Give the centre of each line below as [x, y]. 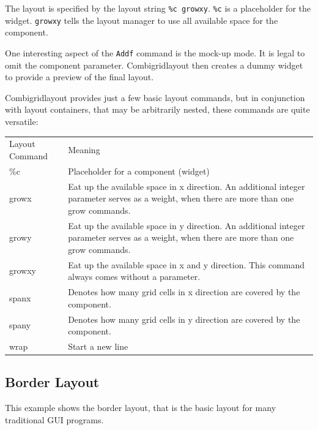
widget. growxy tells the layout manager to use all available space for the [142, 20]
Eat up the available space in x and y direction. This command [187, 264]
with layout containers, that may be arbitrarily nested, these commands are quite [157, 109]
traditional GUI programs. [54, 419]
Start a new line [98, 346]
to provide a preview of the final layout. [79, 77]
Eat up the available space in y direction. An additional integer [187, 225]
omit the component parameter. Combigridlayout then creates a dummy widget [154, 65]
